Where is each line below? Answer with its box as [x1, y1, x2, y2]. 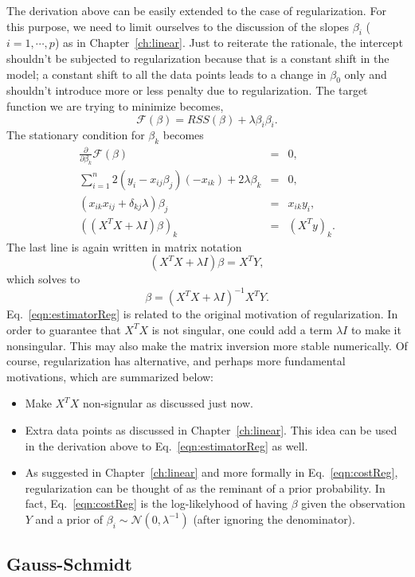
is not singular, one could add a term [151, 321, 333, 337]
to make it [350, 321, 401, 337]
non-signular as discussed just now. [82, 395, 253, 411]
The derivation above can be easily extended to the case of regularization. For [6, 2, 386, 18]
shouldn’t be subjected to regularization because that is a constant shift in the [6, 49, 390, 66]
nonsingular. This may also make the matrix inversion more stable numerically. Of [6, 337, 408, 353]
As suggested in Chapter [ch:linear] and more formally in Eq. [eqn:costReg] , [25, 464, 398, 481]
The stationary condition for [6, 127, 145, 143]
